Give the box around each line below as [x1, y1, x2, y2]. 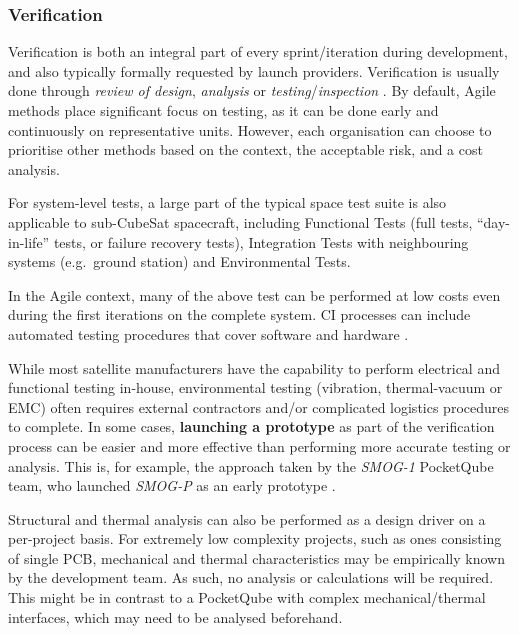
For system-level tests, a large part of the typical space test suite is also [8, 192, 447, 213]
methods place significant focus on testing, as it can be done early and [8, 100, 439, 120]
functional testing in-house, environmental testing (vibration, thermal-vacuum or [8, 377, 503, 398]
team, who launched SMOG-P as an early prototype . [8, 475, 336, 496]
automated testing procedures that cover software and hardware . [8, 323, 409, 344]
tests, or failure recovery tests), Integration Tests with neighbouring [53, 231, 469, 252]
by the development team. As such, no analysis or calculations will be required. [8, 567, 494, 588]
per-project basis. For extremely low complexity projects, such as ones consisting [8, 528, 502, 549]
